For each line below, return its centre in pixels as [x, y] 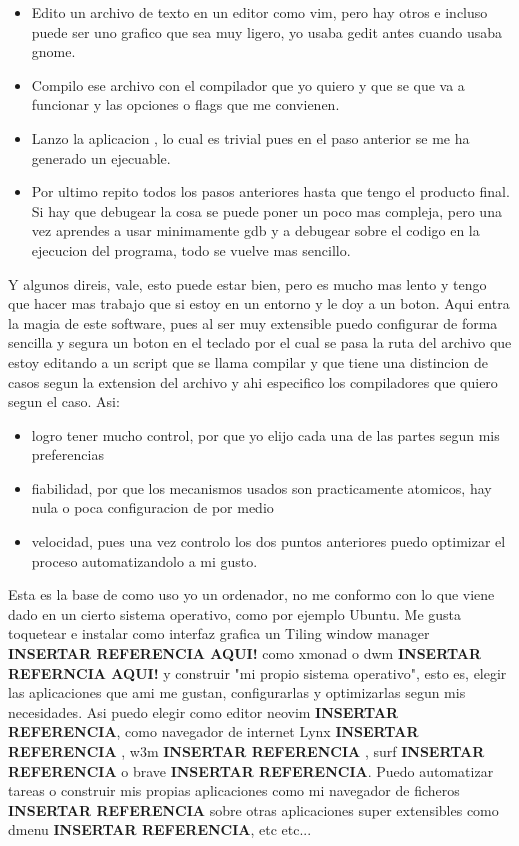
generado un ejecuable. [101, 157]
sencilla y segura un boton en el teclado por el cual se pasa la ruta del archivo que [260, 342]
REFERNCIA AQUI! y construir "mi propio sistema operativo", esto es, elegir [257, 672]
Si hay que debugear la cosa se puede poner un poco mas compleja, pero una [266, 210]
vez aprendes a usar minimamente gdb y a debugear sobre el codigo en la [255, 230]
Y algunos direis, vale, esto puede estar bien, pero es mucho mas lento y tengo [247, 283]
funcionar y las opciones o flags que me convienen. [185, 104]
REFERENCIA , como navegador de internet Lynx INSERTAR [213, 731]
